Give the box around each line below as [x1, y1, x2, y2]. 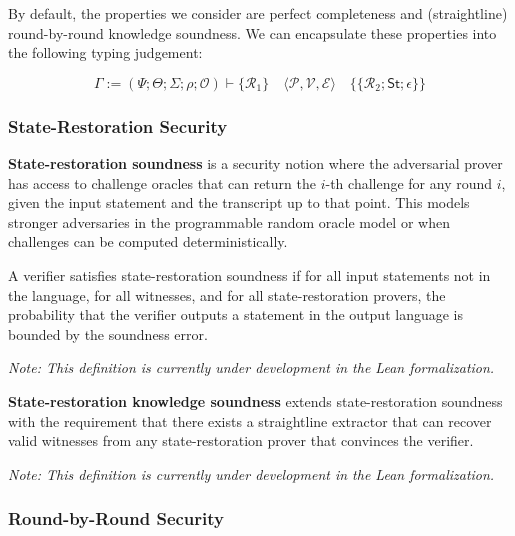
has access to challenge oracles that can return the [8, 172, 316, 193]
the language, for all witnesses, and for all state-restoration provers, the [8, 284, 446, 305]
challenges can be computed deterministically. [8, 231, 288, 252]
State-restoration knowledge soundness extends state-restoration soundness [8, 390, 503, 411]
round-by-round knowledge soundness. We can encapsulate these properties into [8, 22, 497, 43]
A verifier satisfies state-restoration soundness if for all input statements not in [8, 264, 491, 285]
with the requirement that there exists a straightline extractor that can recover [8, 410, 492, 431]
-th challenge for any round [325, 172, 493, 193]
